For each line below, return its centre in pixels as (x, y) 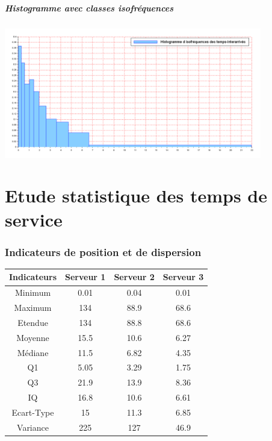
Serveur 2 (134, 277)
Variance (33, 427)
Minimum (33, 292)
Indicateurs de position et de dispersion (103, 252)
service (34, 219)
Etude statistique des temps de (136, 195)
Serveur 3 (183, 277)
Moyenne (33, 337)
